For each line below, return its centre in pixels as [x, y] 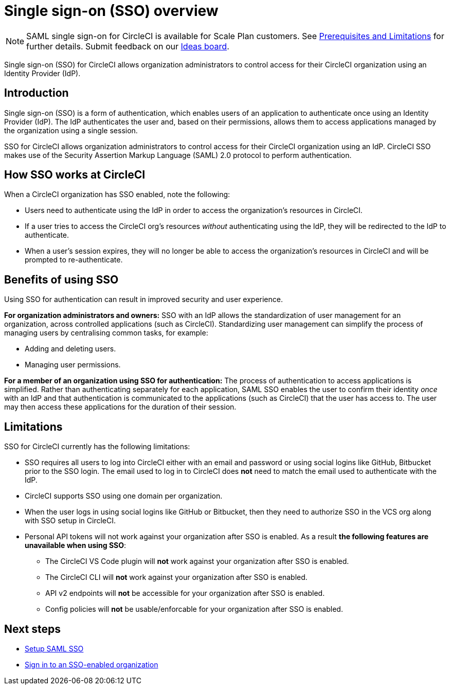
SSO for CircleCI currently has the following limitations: [97, 447]
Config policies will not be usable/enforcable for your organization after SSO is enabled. [194, 609]
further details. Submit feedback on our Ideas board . [128, 46]
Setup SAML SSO [54, 648]
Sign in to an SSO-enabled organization [92, 664]
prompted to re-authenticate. [74, 260]
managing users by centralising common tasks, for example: [106, 333]
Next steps [32, 629]
